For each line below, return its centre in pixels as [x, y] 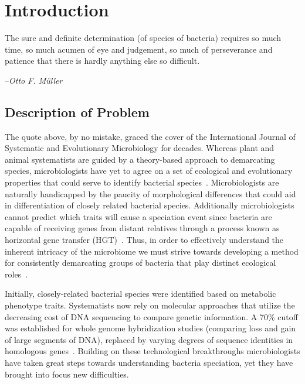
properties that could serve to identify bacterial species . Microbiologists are [142, 182]
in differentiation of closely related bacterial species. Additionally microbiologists [150, 205]
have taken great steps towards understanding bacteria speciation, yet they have [149, 362]
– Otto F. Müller [34, 80]
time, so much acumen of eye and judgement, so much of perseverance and [139, 49]
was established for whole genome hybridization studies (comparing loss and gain [150, 328]
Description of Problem [77, 112]
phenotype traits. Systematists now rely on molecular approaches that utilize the [150, 305]
